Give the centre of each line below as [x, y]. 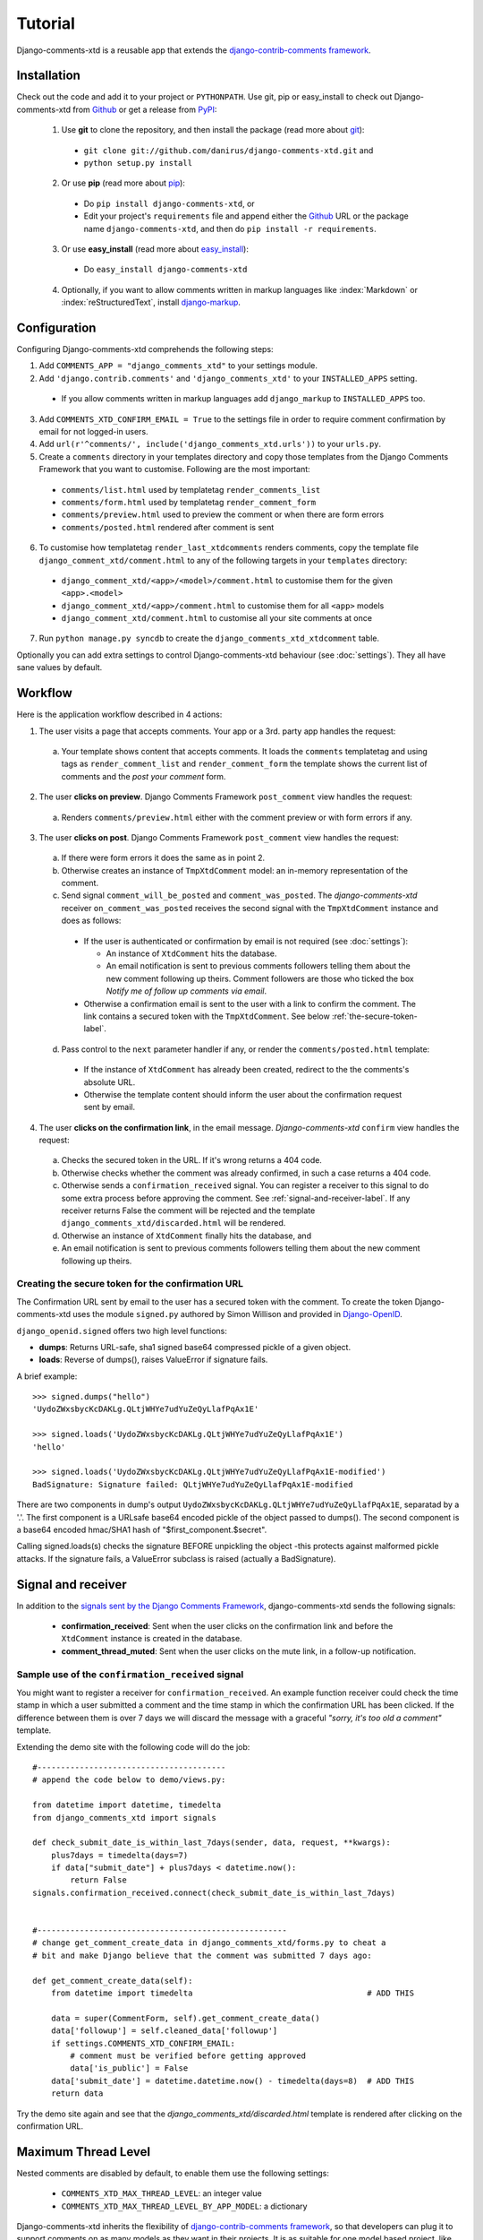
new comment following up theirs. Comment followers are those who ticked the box [260, 978]
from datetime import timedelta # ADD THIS [233, 1993]
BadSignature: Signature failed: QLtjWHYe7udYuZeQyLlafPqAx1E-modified [193, 1484]
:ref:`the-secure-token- [374, 1016]
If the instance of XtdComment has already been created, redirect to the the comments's [246, 1070]
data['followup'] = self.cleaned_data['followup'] [164, 2031]
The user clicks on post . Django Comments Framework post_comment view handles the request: [219, 837]
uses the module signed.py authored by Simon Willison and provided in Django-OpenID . [237, 1314]
